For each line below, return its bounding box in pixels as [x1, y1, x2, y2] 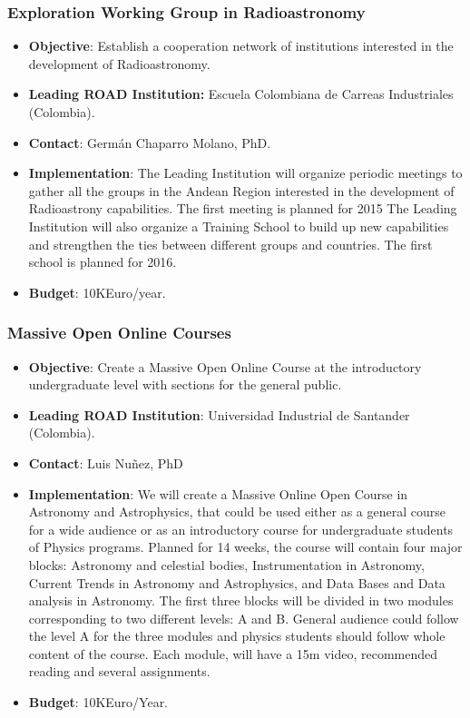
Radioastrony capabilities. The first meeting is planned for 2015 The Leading [28, 199, 457, 218]
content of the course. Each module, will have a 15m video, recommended [28, 644, 438, 663]
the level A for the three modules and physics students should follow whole [28, 626, 446, 645]
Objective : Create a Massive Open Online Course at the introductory [28, 357, 422, 376]
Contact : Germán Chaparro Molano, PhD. [28, 133, 271, 152]
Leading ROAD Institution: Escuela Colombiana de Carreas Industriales [28, 84, 454, 103]
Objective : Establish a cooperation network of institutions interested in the [28, 36, 454, 55]
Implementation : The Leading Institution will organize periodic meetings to [28, 163, 463, 182]
